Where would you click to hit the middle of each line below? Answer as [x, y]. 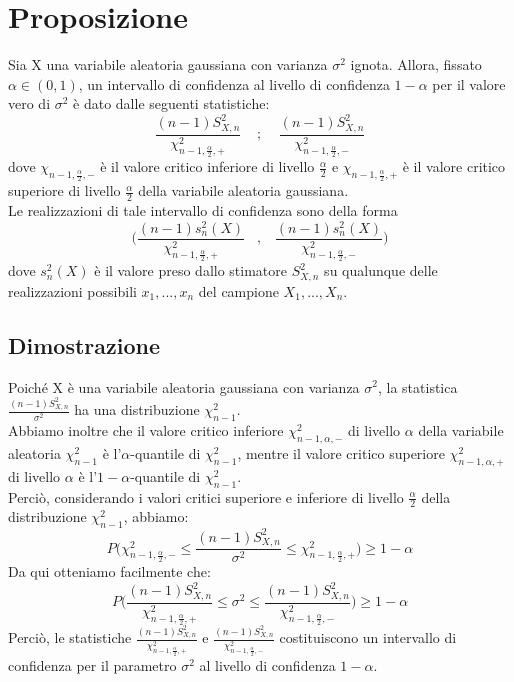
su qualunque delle [381, 270]
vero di [29, 103]
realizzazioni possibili [72, 290]
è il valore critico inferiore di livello [207, 166]
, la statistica [417, 386]
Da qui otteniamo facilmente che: [109, 571]
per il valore [469, 83]
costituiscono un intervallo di [368, 637]
